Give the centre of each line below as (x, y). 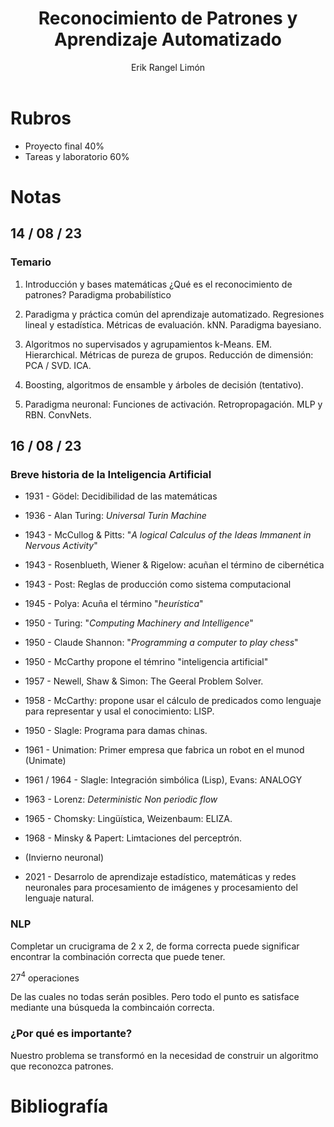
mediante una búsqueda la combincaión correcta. (112, 1008)
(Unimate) (45, 761)
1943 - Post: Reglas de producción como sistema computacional (158, 584)
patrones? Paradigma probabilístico (98, 294)
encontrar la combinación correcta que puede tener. (118, 956)
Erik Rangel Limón (168, 67)
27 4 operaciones (45, 977)
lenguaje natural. (59, 898)
